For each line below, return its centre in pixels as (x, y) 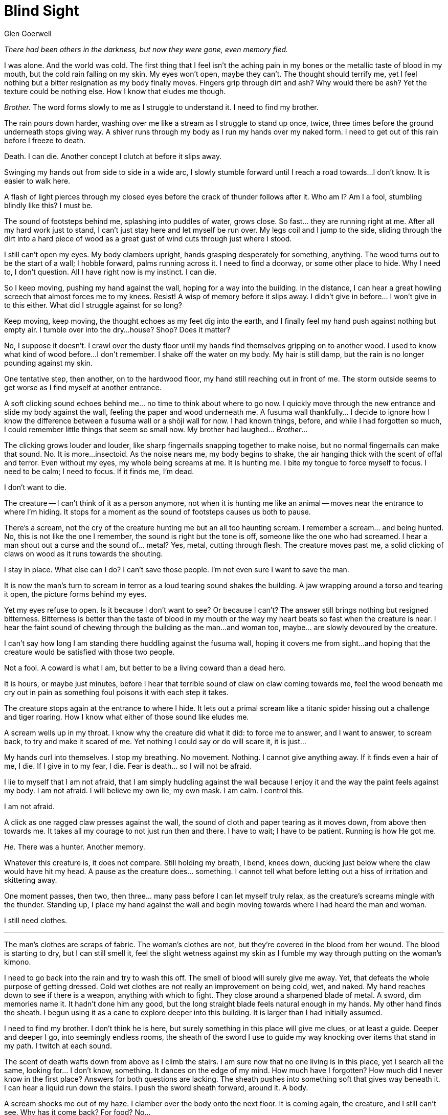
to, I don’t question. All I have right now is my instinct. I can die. (110, 272)
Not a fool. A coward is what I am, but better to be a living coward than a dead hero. (145, 667)
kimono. (18, 962)
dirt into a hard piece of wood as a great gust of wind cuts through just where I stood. (148, 238)
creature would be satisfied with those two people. (89, 652)
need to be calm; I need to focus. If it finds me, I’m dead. (99, 471)
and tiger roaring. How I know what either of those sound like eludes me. (127, 717)
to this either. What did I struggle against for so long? (93, 305)
